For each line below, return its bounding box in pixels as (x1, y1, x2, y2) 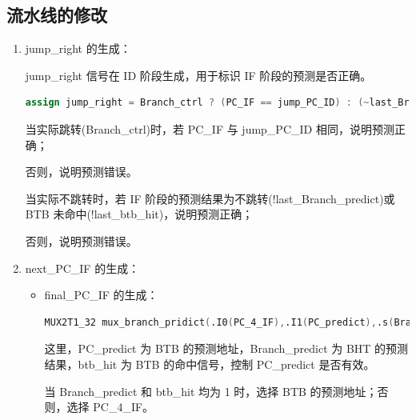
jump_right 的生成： (25, 40, 131, 57)
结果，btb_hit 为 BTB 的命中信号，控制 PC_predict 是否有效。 (44, 355, 375, 372)
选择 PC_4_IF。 (66, 398, 154, 415)
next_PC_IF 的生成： (25, 259, 140, 276)
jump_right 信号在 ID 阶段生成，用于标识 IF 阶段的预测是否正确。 (25, 66, 372, 83)
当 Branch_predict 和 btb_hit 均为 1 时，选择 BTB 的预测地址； (44, 382, 378, 399)
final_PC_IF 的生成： (44, 286, 158, 303)
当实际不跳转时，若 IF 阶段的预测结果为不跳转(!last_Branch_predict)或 (25, 190, 395, 206)
